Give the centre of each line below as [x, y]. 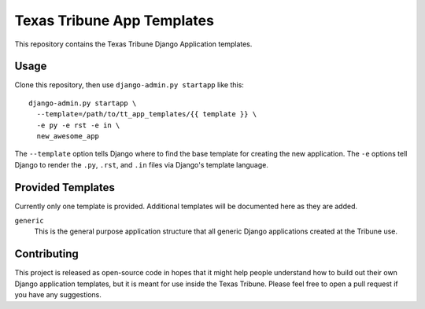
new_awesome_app [68, 136]
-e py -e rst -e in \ [78, 125]
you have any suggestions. [58, 295]
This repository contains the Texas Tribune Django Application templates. [133, 44]
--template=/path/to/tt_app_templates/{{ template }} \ [147, 114]
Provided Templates [65, 188]
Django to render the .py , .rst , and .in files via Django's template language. [142, 164]
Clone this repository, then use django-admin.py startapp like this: [129, 85]
